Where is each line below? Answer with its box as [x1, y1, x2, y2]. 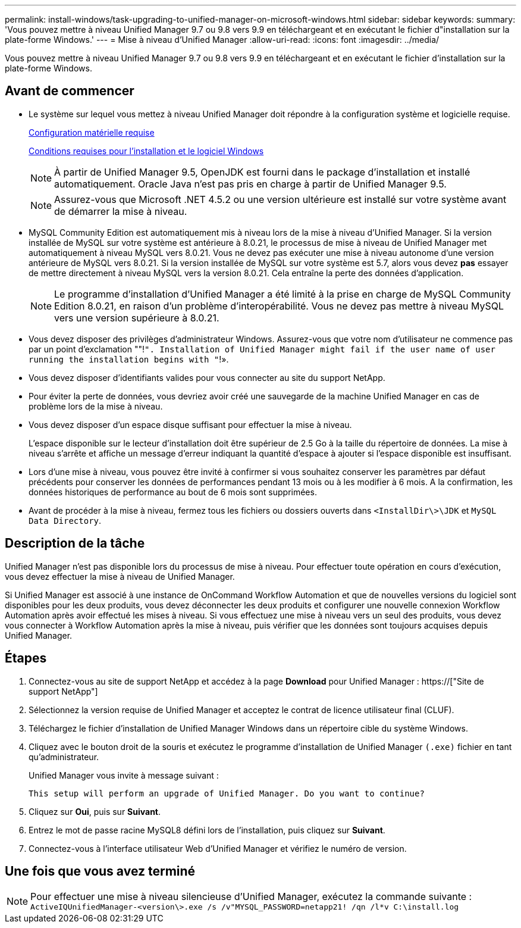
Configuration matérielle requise [29, 127, 155, 138]
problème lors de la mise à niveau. [29, 401, 163, 411]
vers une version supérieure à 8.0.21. [54, 311, 219, 324]
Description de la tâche [5, 536, 145, 551]
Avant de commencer [5, 83, 134, 99]
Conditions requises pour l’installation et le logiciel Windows [29, 145, 264, 156]
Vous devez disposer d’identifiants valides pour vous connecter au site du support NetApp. [29, 372, 385, 383]
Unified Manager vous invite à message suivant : [29, 770, 219, 780]
